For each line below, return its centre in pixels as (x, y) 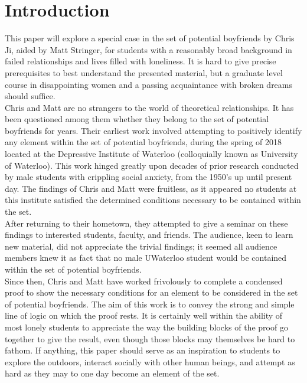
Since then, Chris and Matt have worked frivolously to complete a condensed (144, 281)
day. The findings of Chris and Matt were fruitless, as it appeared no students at (151, 188)
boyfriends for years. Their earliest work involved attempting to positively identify (153, 130)
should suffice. (30, 96)
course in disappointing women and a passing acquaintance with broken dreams (149, 84)
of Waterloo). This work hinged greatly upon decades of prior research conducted (152, 165)
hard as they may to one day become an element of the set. (112, 373)
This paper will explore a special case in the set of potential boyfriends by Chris (150, 38)
